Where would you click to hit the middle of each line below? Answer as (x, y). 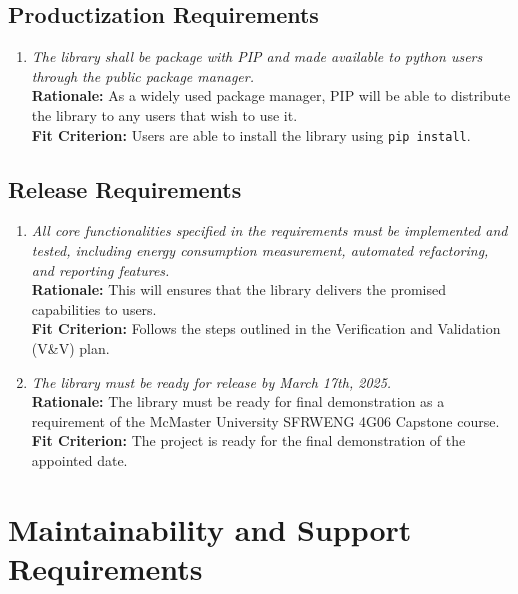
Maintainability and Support (210, 528)
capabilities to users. (94, 308)
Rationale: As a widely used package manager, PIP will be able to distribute (271, 95)
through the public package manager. (143, 75)
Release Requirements (125, 188)
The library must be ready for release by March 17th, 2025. (211, 381)
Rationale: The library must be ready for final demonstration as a (238, 401)
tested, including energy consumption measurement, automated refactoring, (260, 250)
